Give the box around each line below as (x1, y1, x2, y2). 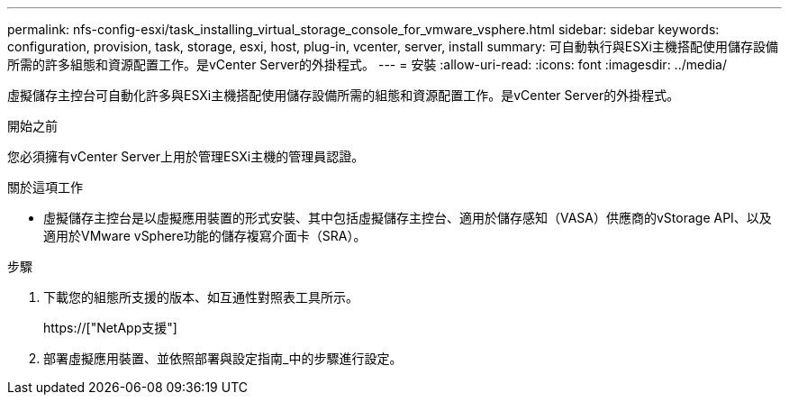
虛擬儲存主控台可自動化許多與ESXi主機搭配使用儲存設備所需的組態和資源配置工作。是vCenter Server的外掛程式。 (7, 87, 680, 103)
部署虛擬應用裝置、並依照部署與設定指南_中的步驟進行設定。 (43, 351, 403, 366)
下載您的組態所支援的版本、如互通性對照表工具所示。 (43, 289, 358, 305)
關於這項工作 (7, 179, 83, 195)
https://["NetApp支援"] (43, 320, 177, 335)
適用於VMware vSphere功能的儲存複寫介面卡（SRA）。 (43, 228, 367, 243)
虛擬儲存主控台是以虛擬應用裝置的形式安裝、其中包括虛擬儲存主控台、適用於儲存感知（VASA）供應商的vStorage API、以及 (43, 210, 772, 225)
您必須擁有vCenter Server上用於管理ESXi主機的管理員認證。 (7, 149, 365, 164)
